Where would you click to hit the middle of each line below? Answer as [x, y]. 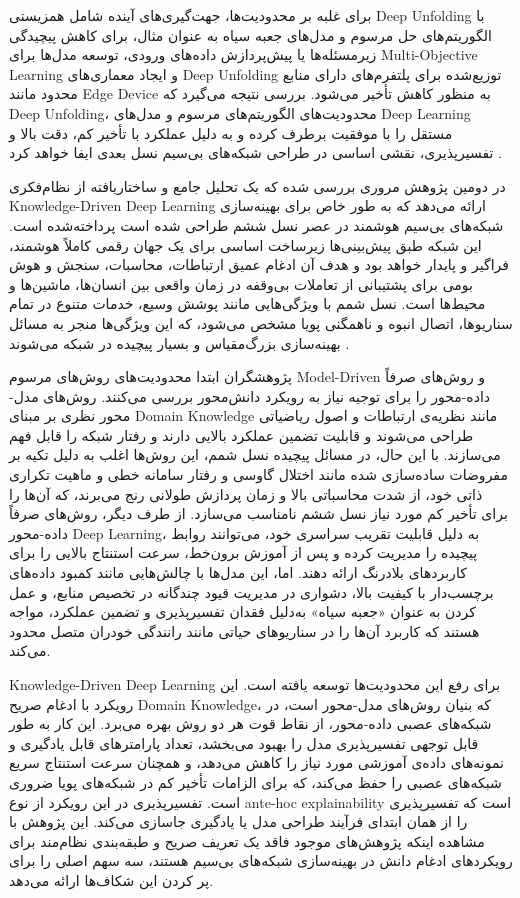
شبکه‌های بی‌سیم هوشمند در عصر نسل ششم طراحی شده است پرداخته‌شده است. [256, 224]
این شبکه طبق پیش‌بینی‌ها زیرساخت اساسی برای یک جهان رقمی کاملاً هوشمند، [245, 244]
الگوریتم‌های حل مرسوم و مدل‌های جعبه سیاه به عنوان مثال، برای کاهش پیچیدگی [250, 34]
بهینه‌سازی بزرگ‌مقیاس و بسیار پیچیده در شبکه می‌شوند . [179, 342]
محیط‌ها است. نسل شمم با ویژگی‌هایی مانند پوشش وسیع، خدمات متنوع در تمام [247, 303]
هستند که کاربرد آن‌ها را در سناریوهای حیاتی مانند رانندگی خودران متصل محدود [244, 630]
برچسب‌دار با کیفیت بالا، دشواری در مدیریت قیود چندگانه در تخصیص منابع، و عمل [251, 591]
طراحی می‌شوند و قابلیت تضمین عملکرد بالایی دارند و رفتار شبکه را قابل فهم [241, 434]
